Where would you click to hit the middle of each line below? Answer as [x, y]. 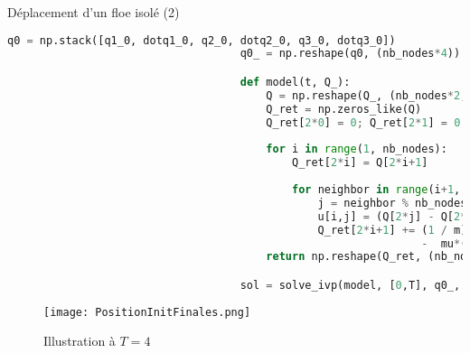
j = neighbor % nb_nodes [392, 203]
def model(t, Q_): [295, 82]
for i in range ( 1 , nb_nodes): [357, 149]
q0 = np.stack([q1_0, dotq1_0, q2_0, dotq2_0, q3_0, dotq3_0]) [202, 40]
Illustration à [80, 341]
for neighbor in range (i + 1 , [376, 190]
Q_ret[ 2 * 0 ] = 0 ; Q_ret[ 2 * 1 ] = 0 [363, 122]
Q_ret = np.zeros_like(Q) [344, 109]
